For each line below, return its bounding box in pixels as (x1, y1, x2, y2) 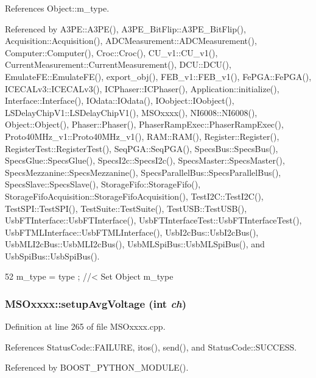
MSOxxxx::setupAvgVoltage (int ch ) (5, 296, 187, 311)
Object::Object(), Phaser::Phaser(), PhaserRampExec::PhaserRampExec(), (5, 118, 284, 131)
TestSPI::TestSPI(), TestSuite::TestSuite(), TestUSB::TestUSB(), (5, 202, 247, 214)
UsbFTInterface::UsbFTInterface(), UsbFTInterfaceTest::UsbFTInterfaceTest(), (5, 214, 302, 227)
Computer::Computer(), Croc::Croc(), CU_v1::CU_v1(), (5, 46, 218, 59)
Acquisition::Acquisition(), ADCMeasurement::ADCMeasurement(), (5, 34, 257, 47)
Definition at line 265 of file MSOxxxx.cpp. (5, 320, 166, 333)
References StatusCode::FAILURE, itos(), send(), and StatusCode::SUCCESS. (5, 340, 297, 353)
